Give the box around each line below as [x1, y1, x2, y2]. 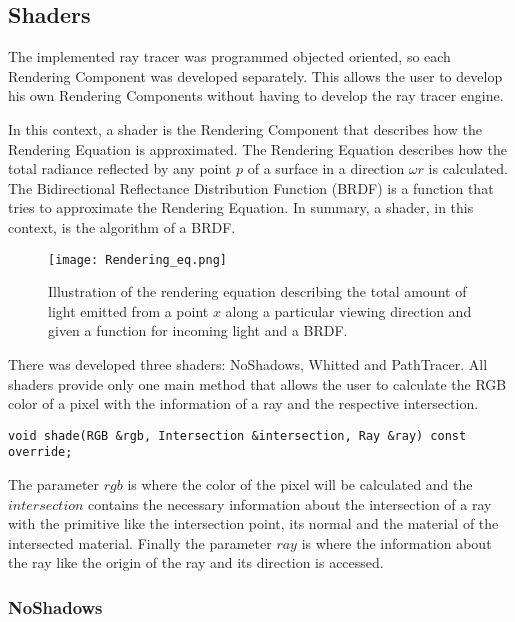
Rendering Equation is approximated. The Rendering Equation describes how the [8, 138, 507, 159]
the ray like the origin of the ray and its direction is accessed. [8, 552, 384, 573]
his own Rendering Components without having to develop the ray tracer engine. [8, 85, 504, 106]
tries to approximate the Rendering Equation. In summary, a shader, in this [8, 197, 474, 218]
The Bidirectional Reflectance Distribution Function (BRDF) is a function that [8, 177, 494, 198]
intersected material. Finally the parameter [8, 532, 272, 553]
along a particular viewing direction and [225, 300, 472, 321]
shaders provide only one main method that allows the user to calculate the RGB [8, 373, 507, 394]
